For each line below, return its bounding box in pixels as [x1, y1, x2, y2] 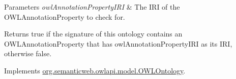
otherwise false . [4, 48, 52, 59]
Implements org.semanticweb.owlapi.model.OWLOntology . [4, 65, 186, 75]
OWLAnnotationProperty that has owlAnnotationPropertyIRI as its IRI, [4, 38, 232, 49]
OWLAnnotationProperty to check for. [4, 11, 125, 22]
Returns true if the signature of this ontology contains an [4, 28, 183, 39]
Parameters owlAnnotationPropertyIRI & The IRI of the [4, 2, 180, 12]
